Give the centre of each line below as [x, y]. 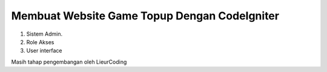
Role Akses [40, 42]
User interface [44, 51]
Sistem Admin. [45, 34]
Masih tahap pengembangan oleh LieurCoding [69, 62]
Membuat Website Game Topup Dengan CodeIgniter [145, 16]
